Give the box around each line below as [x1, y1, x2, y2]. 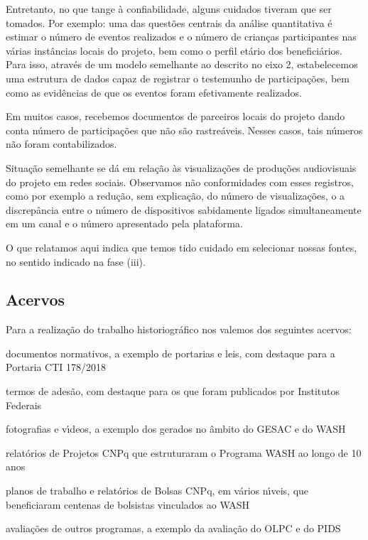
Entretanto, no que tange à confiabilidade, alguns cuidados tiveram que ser [6, 1, 332, 16]
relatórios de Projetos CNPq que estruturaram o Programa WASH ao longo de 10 [6, 445, 362, 460]
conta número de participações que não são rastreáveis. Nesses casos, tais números [6, 122, 363, 137]
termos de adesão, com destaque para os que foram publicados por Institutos [6, 384, 340, 399]
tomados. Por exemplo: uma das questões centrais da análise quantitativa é [6, 15, 332, 30]
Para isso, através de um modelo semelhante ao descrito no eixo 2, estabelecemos [6, 57, 358, 72]
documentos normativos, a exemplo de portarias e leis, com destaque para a [6, 345, 335, 360]
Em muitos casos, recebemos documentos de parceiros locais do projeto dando [6, 109, 345, 124]
